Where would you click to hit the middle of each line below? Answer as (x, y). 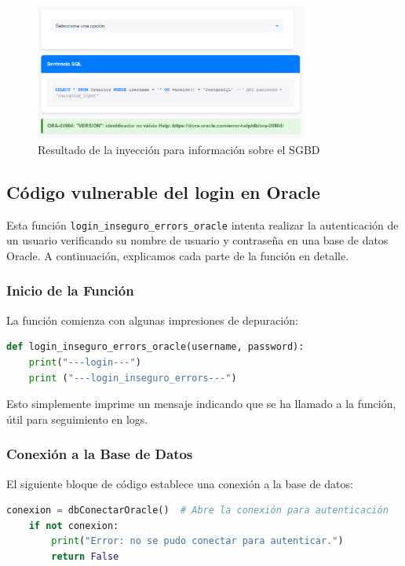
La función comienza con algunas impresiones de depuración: (152, 320)
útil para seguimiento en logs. (77, 419)
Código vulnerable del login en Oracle (163, 191)
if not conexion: (74, 526)
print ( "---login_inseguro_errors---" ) (133, 378)
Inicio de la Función (70, 290)
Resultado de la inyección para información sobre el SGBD (179, 149)
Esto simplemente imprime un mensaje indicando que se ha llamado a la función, (201, 404)
